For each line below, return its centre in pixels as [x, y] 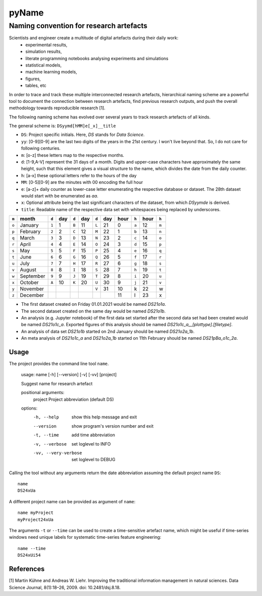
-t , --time [46, 435]
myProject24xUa [36, 520]
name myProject [36, 513]
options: [29, 408]
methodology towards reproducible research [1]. [57, 108]
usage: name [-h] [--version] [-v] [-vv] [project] [69, 375]
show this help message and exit [104, 417]
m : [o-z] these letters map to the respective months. [73, 155]
